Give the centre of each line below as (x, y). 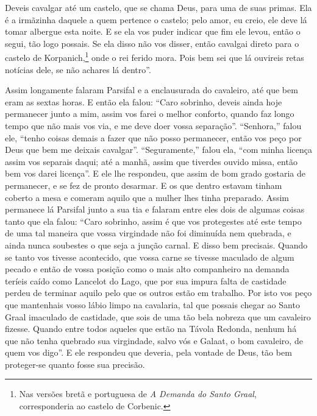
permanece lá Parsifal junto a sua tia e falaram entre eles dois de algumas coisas (155, 209)
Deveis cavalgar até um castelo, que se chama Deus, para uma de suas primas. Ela (158, 7)
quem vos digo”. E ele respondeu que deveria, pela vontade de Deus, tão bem (148, 352)
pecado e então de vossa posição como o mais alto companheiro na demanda (147, 269)
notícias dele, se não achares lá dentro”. (78, 69)
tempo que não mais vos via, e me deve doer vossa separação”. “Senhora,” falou (153, 125)
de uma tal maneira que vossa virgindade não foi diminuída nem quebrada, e (148, 233)
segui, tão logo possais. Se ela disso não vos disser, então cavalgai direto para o (152, 43)
